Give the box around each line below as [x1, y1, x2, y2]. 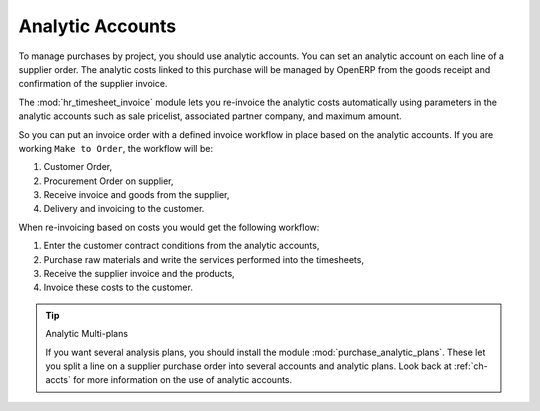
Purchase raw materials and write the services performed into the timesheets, [43, 253, 365, 265]
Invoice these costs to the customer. [43, 281, 194, 294]
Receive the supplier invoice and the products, [43, 268, 235, 280]
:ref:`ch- [453, 360, 489, 372]
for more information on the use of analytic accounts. [73, 374, 293, 386]
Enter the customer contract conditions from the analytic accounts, [43, 240, 320, 252]
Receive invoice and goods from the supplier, [43, 189, 230, 201]
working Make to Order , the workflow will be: [18, 142, 214, 154]
